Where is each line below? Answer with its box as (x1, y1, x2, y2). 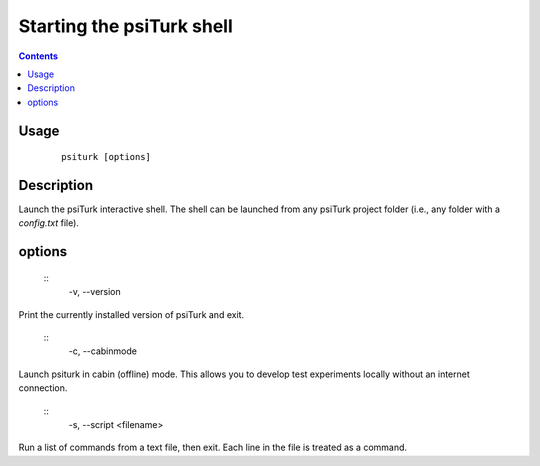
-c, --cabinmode (68, 345, 137, 357)
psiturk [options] (61, 151, 152, 163)
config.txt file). (18, 217, 80, 229)
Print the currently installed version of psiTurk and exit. (18, 308, 245, 320)
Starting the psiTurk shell (18, 15, 234, 37)
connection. (18, 382, 68, 394)
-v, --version (68, 286, 122, 298)
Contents (18, 50, 59, 62)
